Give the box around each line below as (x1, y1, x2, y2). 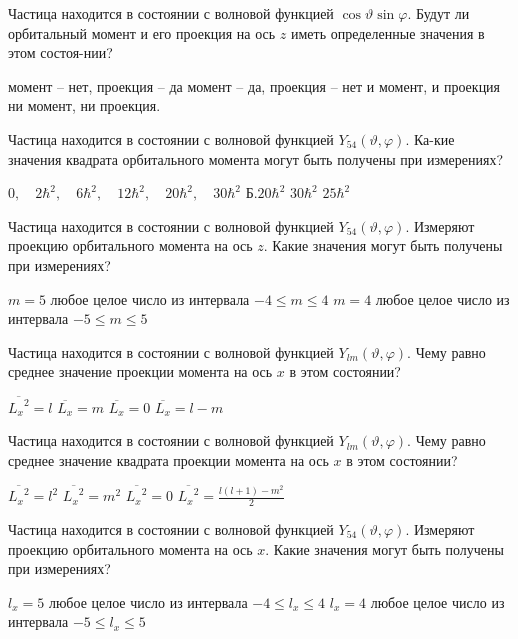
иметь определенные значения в (290, 22, 485, 43)
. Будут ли (407, 3, 470, 23)
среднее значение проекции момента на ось (8, 361, 273, 382)
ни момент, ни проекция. (8, 95, 161, 116)
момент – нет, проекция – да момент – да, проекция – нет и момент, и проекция (8, 75, 501, 96)
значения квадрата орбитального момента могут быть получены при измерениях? (8, 148, 504, 169)
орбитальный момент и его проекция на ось (8, 22, 276, 43)
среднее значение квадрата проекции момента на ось (8, 449, 329, 470)
